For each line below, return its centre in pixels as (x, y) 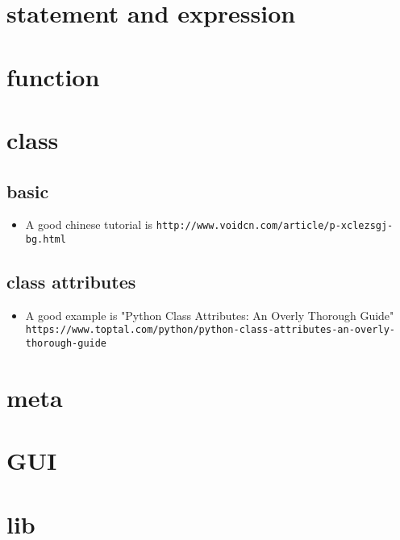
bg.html (46, 239)
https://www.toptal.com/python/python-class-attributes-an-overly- (210, 330)
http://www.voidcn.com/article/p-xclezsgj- (275, 226)
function (53, 76)
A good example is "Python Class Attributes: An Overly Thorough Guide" (210, 315)
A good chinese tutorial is (89, 224)
